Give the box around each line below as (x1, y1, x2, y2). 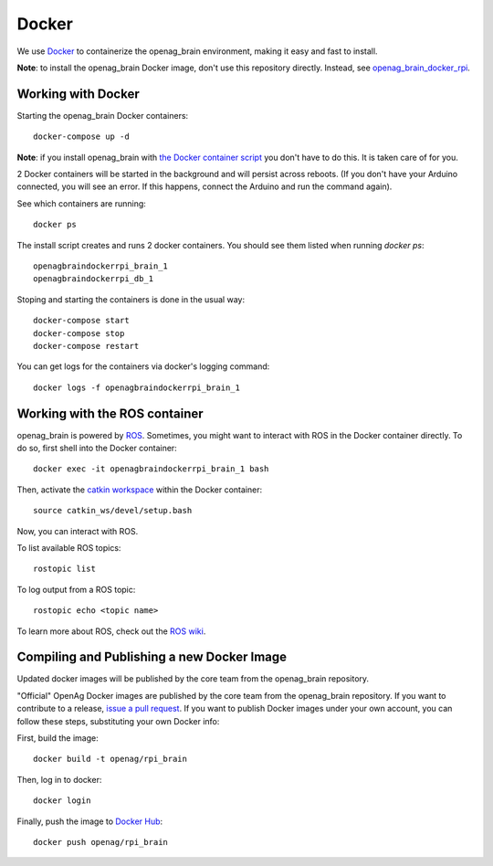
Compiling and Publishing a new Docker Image (16, 649, 288, 665)
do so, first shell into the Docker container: (16, 443, 177, 453)
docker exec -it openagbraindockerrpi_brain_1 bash (33, 464, 269, 474)
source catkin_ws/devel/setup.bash (33, 505, 193, 516)
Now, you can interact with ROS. (16, 525, 139, 536)
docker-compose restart (33, 341, 140, 351)
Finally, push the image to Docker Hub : (16, 816, 163, 827)
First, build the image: (16, 732, 100, 744)
